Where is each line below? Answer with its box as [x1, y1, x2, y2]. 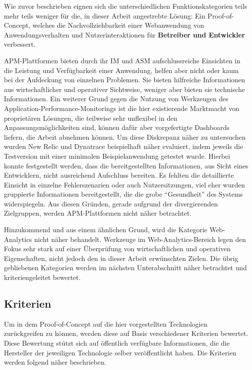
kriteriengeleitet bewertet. [4, 272, 81, 282]
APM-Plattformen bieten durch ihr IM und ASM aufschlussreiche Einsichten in [4, 55, 241, 65]
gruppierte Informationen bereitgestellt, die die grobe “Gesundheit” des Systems [4, 189, 243, 199]
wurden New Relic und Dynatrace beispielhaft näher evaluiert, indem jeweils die [4, 141, 243, 151]
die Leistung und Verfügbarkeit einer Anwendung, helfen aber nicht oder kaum [4, 65, 239, 75]
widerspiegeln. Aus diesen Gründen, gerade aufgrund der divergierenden [4, 198, 218, 208]
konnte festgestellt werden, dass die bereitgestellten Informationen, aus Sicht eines [4, 160, 249, 170]
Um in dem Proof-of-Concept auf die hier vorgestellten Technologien [4, 318, 208, 329]
